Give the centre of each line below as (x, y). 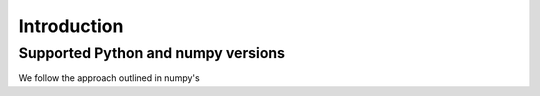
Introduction (71, 26)
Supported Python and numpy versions (151, 53)
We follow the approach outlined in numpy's (109, 78)
